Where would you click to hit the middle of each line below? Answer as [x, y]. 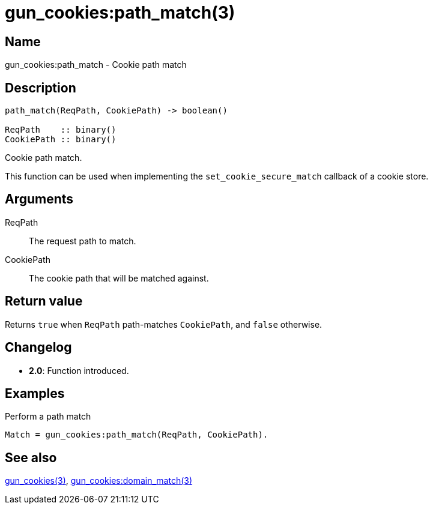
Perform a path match [48, 417]
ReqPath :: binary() [61, 130]
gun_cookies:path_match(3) [120, 13]
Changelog [38, 348]
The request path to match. [83, 241]
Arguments [39, 199]
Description [41, 88]
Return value [44, 301]
